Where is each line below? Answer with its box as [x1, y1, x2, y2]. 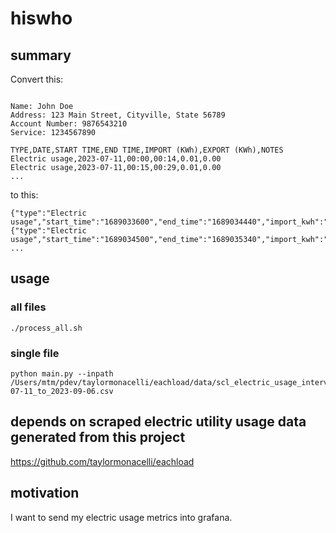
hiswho [10, 7, 73, 30]
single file [10, 346, 60, 360]
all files [10, 300, 47, 314]
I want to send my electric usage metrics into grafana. [10, 511, 233, 523]
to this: [10, 189, 39, 201]
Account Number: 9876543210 [10, 119, 128, 129]
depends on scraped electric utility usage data [10, 413, 307, 431]
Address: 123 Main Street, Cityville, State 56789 [10, 110, 226, 120]
